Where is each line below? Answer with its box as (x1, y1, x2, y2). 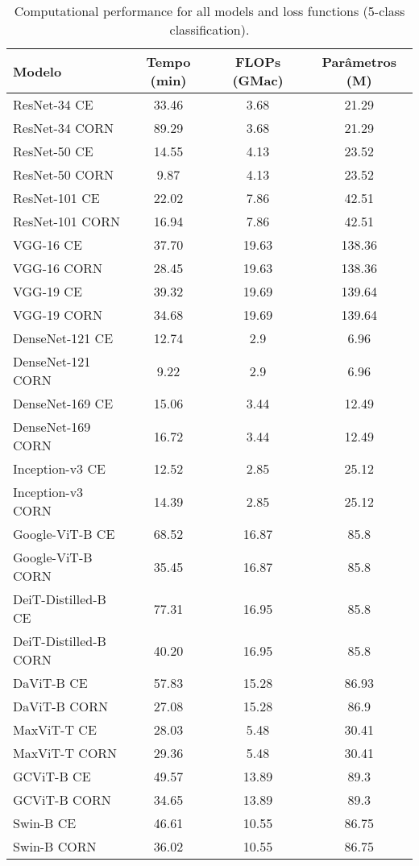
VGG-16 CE (13, 235, 82, 254)
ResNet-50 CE (13, 142, 93, 160)
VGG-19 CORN (13, 305, 103, 324)
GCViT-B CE (13, 767, 91, 785)
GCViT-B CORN (13, 790, 111, 809)
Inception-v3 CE (13, 459, 106, 478)
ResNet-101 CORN (13, 212, 120, 230)
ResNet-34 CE (13, 95, 93, 114)
